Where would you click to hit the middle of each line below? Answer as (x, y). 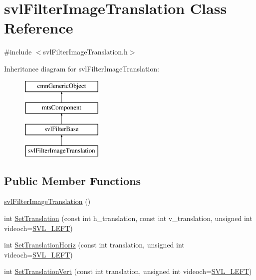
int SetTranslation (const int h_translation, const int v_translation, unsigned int (128, 218)
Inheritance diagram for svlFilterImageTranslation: (82, 68)
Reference (39, 28)
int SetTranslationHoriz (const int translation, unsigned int (94, 245)
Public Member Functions (72, 180)
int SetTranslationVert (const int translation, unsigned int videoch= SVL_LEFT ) (128, 271)
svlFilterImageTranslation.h (85, 52)
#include (18, 52)
